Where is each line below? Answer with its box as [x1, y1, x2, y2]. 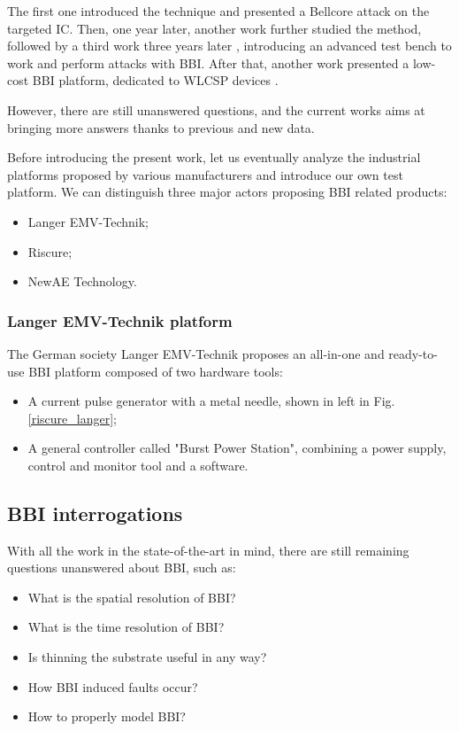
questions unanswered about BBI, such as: [7, 558, 236, 577]
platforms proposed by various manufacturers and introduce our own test [7, 165, 403, 183]
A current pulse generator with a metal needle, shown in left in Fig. [27, 392, 395, 410]
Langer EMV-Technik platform [7, 309, 233, 331]
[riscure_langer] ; [27, 408, 117, 427]
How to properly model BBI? [27, 707, 186, 726]
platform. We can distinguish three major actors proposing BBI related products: [7, 183, 448, 201]
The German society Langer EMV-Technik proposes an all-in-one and [7, 344, 385, 362]
